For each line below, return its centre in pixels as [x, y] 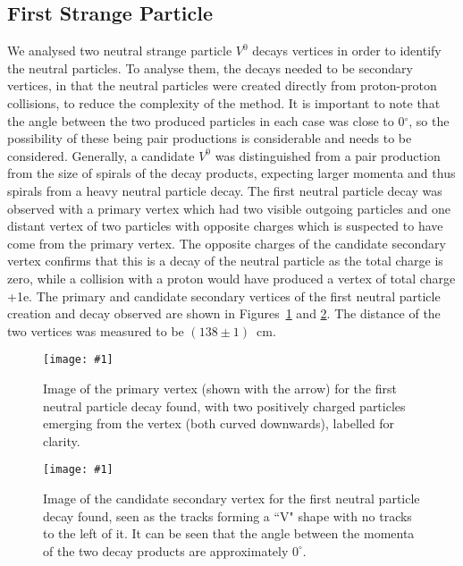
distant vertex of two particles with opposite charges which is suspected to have [225, 226]
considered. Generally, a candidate [101, 155]
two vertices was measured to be [96, 330]
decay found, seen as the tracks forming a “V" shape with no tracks [227, 515]
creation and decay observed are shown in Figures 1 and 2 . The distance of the [224, 313]
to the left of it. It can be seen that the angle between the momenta [229, 533]
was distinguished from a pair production [328, 155]
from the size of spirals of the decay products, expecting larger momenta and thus [231, 173]
